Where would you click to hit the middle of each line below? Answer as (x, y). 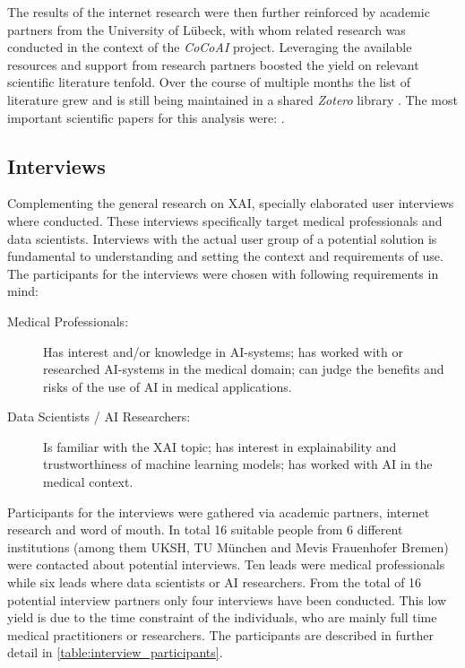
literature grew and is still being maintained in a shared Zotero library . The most (232, 99)
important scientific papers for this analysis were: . (146, 117)
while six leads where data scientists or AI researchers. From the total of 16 (215, 582)
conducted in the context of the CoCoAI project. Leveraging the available (210, 47)
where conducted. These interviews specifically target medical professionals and (225, 220)
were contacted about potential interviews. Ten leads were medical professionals (226, 564)
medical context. (88, 482)
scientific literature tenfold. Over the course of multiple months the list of (209, 82)
